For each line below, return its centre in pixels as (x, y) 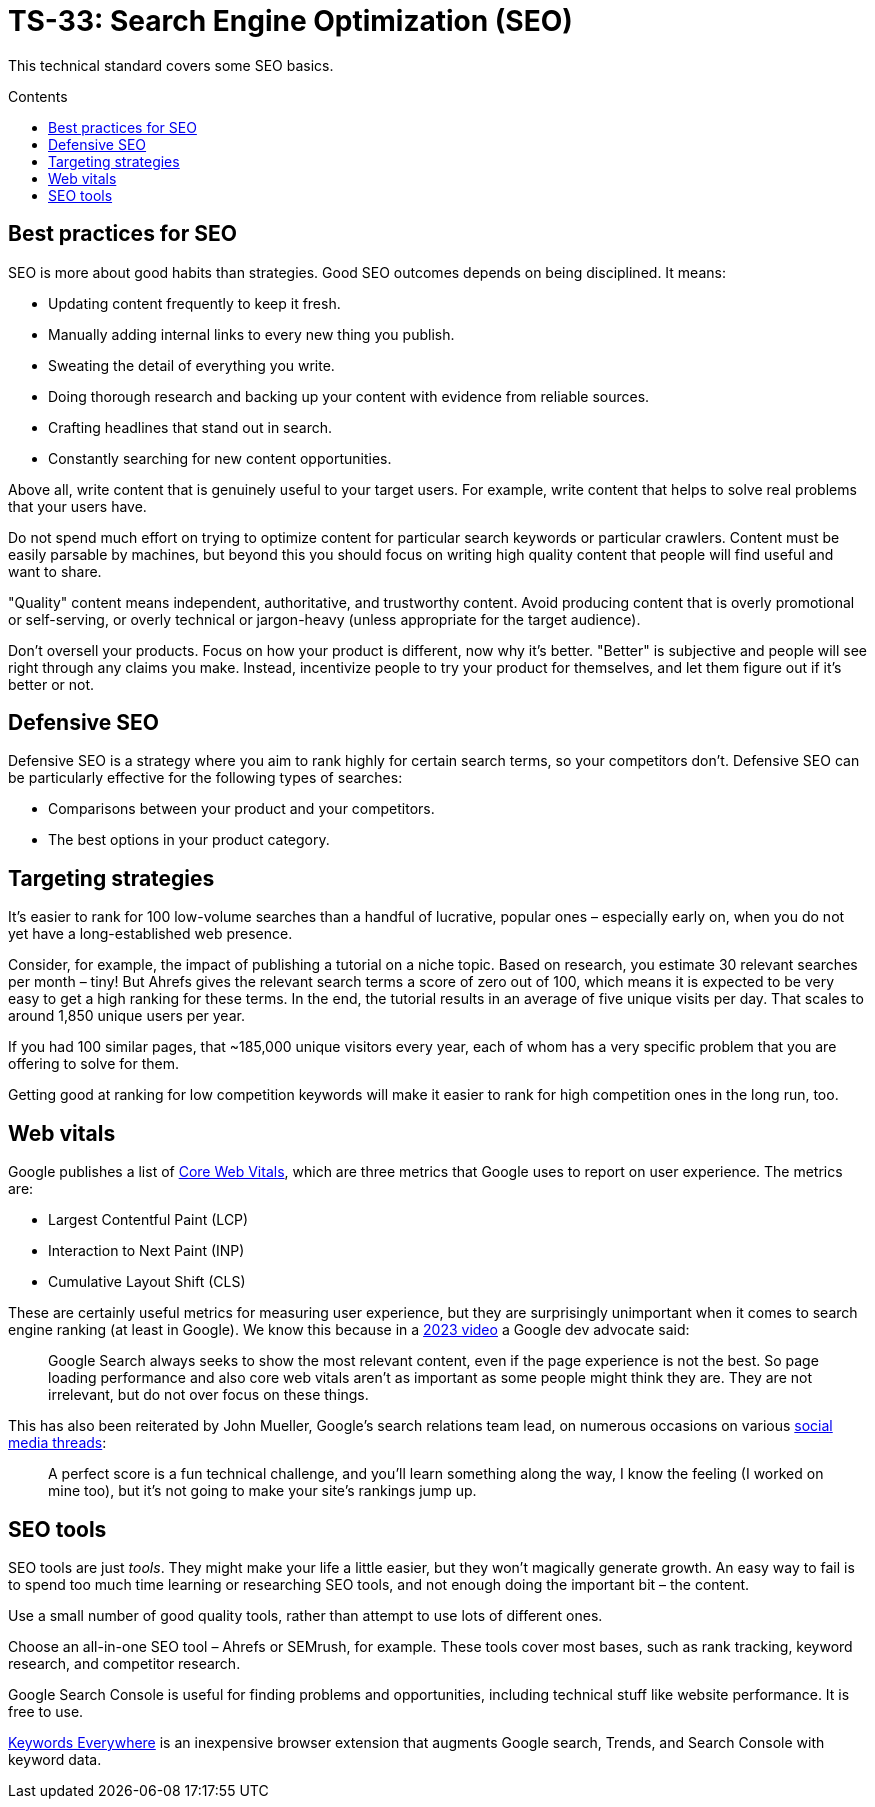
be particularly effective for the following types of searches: (205, 778)
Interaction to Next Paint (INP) (146, 1251)
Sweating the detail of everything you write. (191, 365)
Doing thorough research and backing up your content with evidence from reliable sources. (349, 396)
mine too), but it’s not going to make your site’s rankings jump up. (262, 1491)
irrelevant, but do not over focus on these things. (208, 1395)
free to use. (46, 1711)
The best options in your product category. (189, 840)
